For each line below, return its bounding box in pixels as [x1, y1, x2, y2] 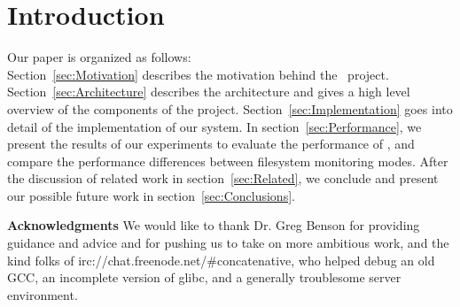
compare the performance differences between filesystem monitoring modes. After [7, 151, 448, 170]
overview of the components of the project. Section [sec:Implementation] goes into [7, 99, 453, 118]
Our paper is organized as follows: [7, 48, 191, 66]
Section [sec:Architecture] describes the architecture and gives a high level [7, 82, 410, 101]
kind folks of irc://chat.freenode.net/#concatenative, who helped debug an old [7, 250, 435, 269]
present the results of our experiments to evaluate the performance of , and [7, 134, 415, 153]
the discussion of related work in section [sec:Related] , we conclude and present [7, 169, 439, 188]
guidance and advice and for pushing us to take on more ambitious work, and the [7, 234, 449, 252]
